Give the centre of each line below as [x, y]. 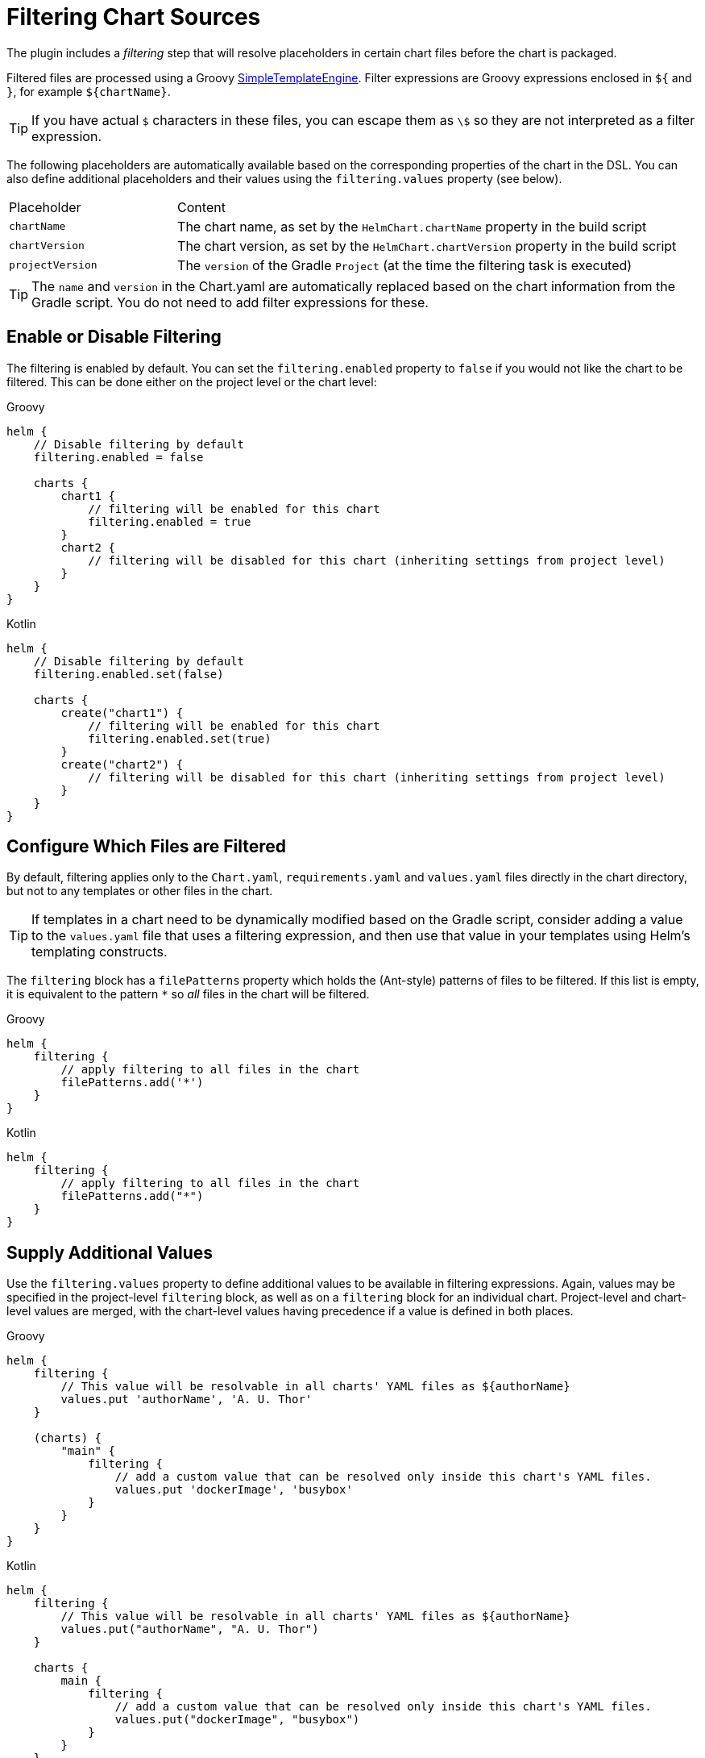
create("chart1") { [122, 712]
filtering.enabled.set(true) [180, 738]
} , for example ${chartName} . [89, 91]
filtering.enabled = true [170, 521]
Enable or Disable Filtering [114, 337]
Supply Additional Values [110, 1252]
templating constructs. [100, 952]
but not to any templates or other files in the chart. [140, 891]
